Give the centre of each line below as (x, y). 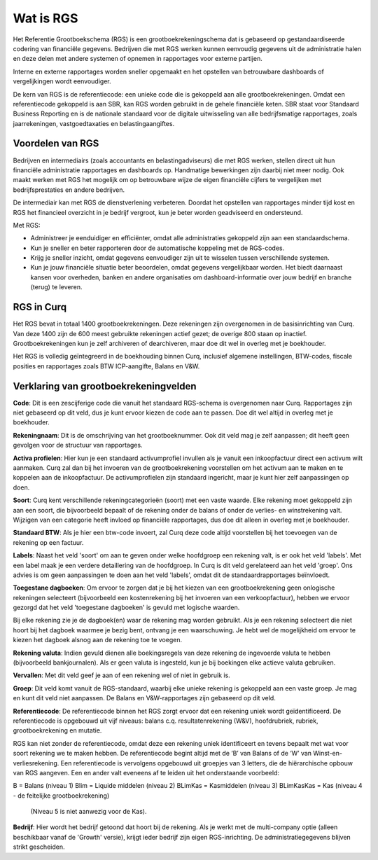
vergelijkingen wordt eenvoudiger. (62, 81)
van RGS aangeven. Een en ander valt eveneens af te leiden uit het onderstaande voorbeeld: (146, 772)
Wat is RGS (45, 18)
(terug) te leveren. (56, 287)
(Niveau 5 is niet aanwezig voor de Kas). (89, 812)
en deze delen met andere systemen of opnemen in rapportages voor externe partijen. (138, 59)
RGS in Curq (40, 307)
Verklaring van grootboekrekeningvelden (105, 386)
